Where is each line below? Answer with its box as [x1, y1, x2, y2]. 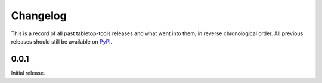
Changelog [11, 9, 67, 22]
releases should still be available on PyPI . [11, 38, 113, 45]
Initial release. [11, 69, 45, 76]
